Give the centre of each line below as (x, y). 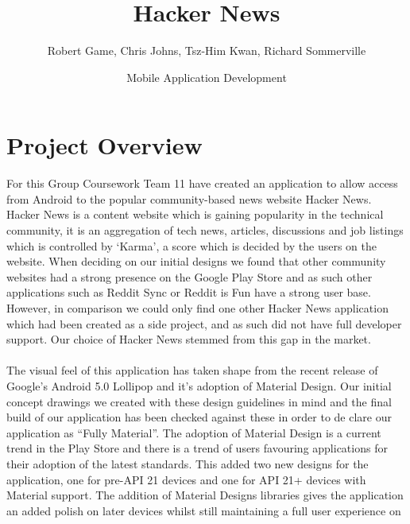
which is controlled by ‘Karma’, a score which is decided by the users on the (192, 245)
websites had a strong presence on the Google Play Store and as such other (190, 276)
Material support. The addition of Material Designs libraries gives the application (205, 495)
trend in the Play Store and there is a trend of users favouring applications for (197, 448)
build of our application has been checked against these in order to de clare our (199, 417)
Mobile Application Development (207, 77)
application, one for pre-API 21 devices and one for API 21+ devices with (186, 479)
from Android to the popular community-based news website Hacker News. (189, 198)
